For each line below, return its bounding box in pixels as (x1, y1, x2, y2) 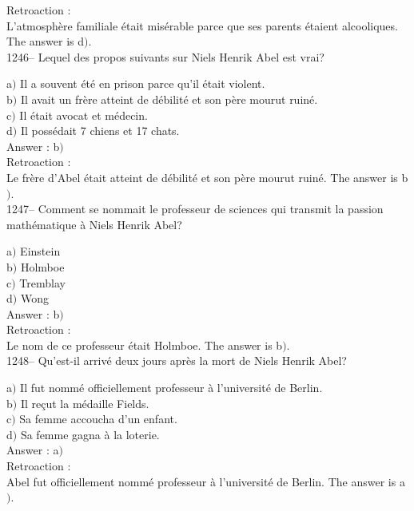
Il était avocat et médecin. (19, 106, 148, 123)
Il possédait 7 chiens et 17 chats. (20, 122, 180, 139)
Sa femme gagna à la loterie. (20, 426, 160, 442)
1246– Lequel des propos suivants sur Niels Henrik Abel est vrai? (6, 48, 324, 65)
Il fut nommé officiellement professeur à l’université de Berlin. (20, 379, 323, 396)
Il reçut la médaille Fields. (20, 394, 149, 411)
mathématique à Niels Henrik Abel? (6, 216, 182, 232)
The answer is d (6, 33, 85, 50)
